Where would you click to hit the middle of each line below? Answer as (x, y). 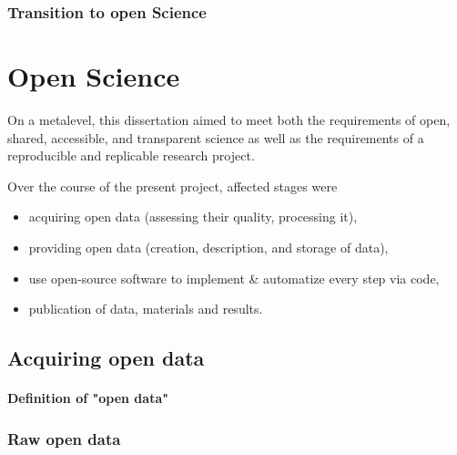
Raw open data (64, 438)
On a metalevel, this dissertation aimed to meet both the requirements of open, (229, 119)
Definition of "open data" (88, 398)
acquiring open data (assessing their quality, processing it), (193, 217)
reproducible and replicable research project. (131, 155)
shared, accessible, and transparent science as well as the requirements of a (216, 137)
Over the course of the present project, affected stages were (173, 186)
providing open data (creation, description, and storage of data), (208, 247)
